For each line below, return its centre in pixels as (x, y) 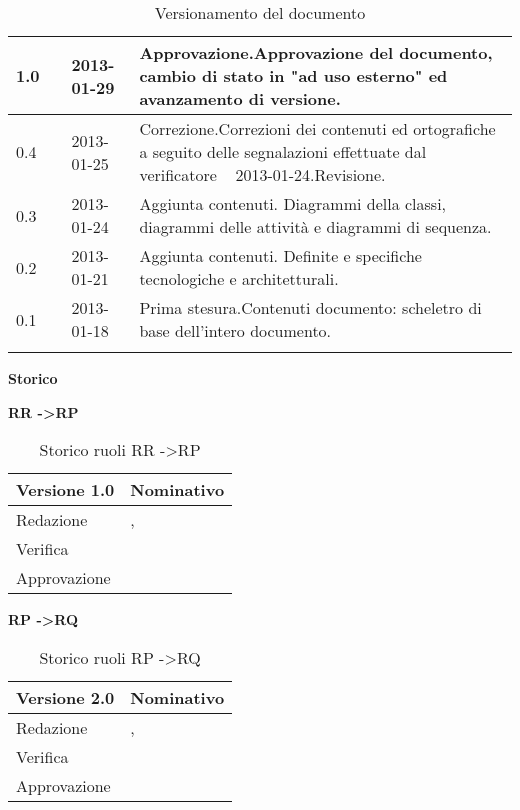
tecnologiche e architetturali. (239, 278)
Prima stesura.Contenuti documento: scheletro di (310, 307)
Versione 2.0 (65, 697)
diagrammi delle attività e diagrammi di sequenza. (315, 226)
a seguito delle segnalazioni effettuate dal (283, 151)
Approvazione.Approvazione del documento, (316, 52)
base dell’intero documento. (235, 330)
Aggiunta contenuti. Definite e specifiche (280, 255)
